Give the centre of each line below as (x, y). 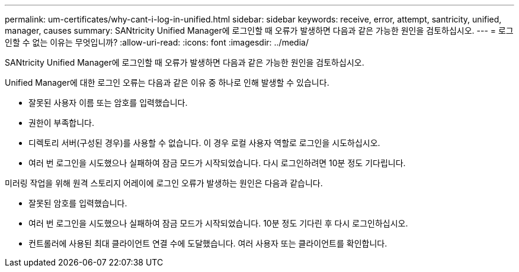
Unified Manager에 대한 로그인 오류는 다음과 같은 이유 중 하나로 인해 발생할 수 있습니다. (167, 82)
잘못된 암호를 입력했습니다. (78, 203)
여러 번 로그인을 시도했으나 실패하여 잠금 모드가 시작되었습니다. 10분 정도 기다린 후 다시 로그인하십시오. (218, 223)
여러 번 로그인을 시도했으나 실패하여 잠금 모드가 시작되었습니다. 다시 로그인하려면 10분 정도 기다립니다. (217, 163)
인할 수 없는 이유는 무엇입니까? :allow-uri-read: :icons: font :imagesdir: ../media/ (157, 42)
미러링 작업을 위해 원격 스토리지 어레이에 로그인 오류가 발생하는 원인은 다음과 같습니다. (164, 183)
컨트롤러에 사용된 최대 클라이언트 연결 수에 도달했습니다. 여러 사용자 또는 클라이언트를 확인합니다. (208, 243)
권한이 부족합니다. (62, 123)
